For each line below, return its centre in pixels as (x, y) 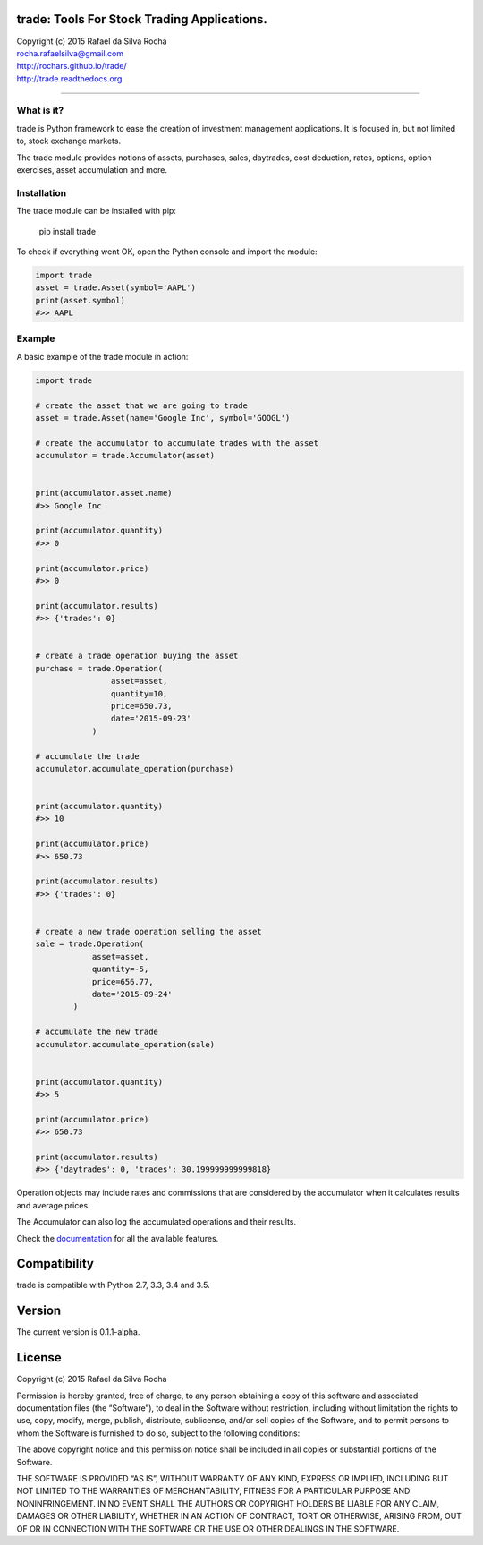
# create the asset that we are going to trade (141, 405)
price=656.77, (123, 982)
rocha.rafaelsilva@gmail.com (70, 53)
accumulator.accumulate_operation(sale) (125, 1044)
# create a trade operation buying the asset (137, 656)
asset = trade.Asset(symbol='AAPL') (116, 288)
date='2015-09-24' (132, 994)
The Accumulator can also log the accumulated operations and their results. (157, 1222)
